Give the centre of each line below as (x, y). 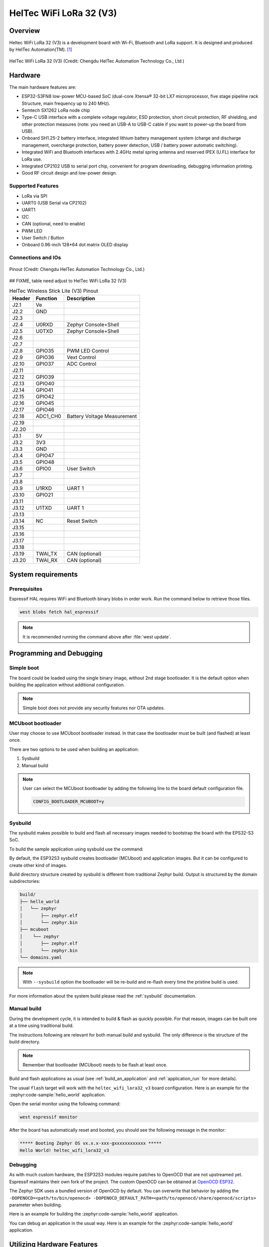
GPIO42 (45, 397)
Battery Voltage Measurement (102, 416)
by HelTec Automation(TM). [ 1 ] (41, 49)
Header (21, 298)
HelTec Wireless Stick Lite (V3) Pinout (54, 291)
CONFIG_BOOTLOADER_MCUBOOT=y (69, 802)
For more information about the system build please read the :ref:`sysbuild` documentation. (103, 996)
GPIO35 (45, 351)
